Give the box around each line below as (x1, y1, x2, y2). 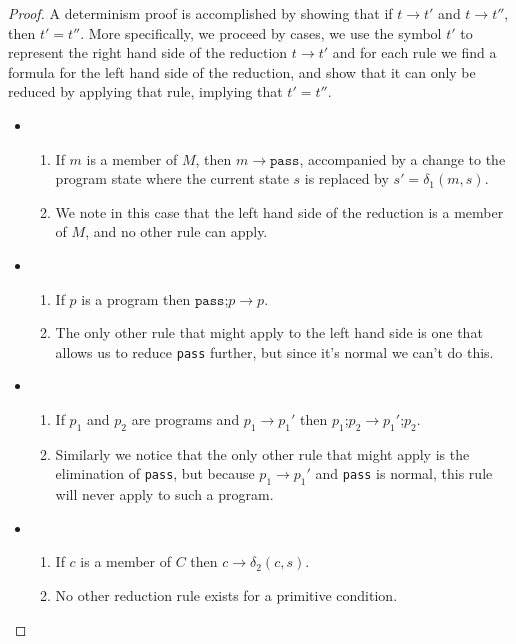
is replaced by (304, 168, 389, 189)
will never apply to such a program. (55, 484, 274, 505)
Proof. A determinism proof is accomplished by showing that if (8, 3, 393, 23)
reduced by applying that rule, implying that (8, 81, 283, 102)
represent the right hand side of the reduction (8, 42, 288, 63)
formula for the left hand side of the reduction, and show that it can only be (8, 61, 476, 82)
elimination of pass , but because (55, 463, 255, 484)
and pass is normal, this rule (315, 463, 493, 484)
